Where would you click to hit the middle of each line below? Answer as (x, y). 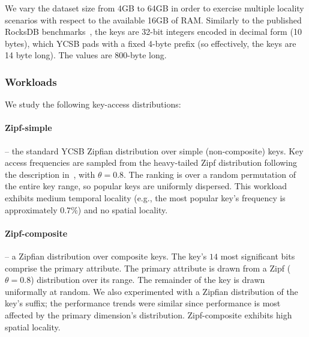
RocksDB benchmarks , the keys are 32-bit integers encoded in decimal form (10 (153, 32)
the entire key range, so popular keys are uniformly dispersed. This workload (146, 186)
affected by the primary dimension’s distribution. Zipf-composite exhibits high (148, 314)
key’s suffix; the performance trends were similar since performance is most (143, 303)
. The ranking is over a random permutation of (210, 174)
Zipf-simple (28, 128)
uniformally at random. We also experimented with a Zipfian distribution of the (151, 291)
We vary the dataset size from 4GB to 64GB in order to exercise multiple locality (154, 8)
